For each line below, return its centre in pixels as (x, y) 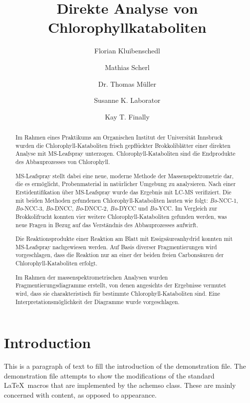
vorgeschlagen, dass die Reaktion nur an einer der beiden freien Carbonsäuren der (120, 255)
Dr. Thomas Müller (127, 83)
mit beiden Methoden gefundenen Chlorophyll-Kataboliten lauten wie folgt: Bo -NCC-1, (127, 200)
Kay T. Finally (127, 116)
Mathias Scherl (127, 67)
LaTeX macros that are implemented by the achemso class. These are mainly (120, 385)
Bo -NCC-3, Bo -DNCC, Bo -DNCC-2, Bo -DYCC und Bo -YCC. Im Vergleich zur (116, 208)
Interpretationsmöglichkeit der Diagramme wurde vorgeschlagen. (97, 301)
